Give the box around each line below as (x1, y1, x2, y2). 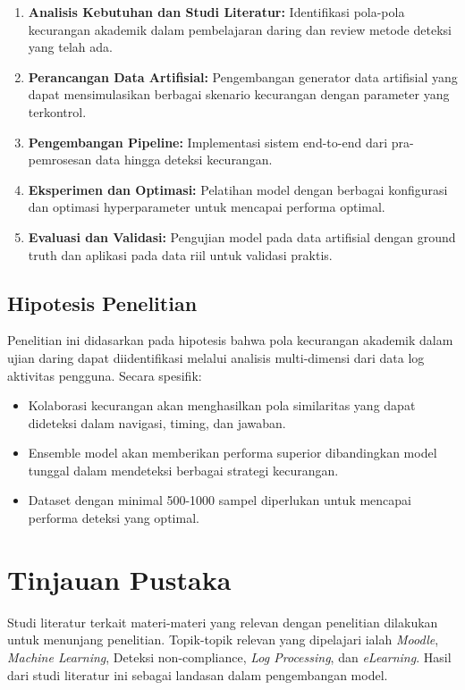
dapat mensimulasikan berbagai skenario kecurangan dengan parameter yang (28, 85, 450, 104)
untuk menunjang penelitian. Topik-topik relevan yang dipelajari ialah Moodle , (7, 630, 439, 649)
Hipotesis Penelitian (7, 289, 198, 316)
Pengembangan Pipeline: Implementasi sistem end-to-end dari (28, 132, 388, 151)
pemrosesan (28, 150, 92, 169)
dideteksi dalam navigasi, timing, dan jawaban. (28, 413, 286, 432)
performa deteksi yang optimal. (28, 509, 199, 527)
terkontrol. (28, 102, 87, 121)
